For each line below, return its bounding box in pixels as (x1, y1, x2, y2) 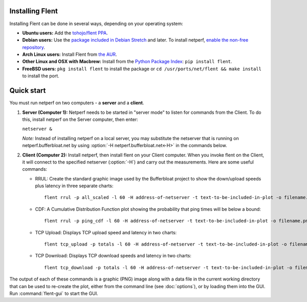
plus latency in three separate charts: (35, 183, 114, 189)
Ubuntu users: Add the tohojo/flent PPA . (22, 30, 108, 36)
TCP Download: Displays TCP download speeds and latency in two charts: (35, 253, 192, 259)
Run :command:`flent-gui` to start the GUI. (9, 290, 98, 296)
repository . (22, 44, 46, 50)
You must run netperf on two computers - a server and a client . (9, 100, 144, 106)
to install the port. (22, 73, 60, 79)
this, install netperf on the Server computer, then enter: (22, 116, 138, 123)
